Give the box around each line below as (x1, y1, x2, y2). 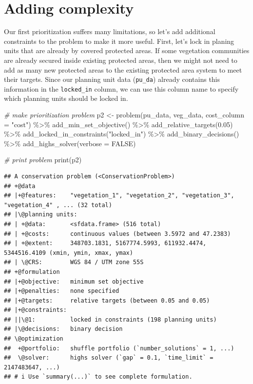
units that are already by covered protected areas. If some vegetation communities (4, 45, 250, 56)
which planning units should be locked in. (4, 93, 128, 103)
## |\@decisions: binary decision (4, 326, 123, 333)
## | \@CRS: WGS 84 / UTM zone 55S (4, 259, 144, 266)
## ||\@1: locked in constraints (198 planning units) (4, 316, 217, 323)
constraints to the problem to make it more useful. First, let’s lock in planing (4, 36, 234, 46)
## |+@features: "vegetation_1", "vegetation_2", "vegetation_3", (4, 192, 234, 199)
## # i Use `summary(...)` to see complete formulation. (4, 373, 193, 381)
